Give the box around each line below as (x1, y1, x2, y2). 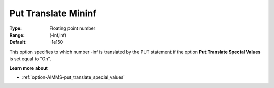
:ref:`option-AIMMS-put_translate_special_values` (22, 74, 125, 80)
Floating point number (49, 25, 96, 31)
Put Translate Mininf (9, 8, 97, 19)
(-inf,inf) (49, 32, 67, 38)
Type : (9, 25, 22, 31)
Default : (9, 39, 27, 46)
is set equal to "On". (9, 56, 51, 62)
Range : (9, 32, 25, 38)
